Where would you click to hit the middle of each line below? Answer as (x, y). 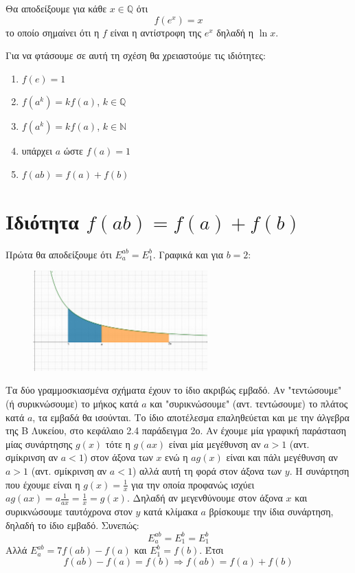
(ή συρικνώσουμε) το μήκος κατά (72, 404)
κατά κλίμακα (171, 512)
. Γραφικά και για (188, 254)
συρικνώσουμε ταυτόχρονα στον (69, 512)
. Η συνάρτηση (319, 471)
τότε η (118, 443)
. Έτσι (211, 550)
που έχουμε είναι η (43, 484)
